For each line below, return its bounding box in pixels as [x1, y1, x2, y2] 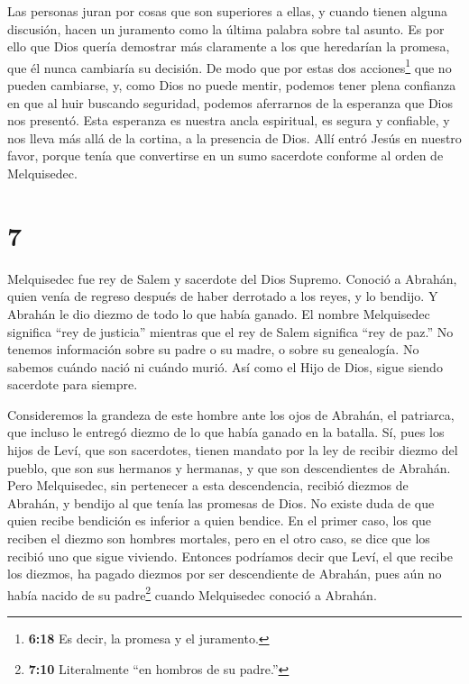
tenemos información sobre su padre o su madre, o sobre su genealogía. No [7, 340, 419, 359]
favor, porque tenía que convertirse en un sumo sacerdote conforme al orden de [7, 146, 444, 165]
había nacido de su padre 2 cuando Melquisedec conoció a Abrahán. [7, 582, 377, 604]
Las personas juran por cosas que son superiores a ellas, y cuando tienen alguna [7, 2, 447, 20]
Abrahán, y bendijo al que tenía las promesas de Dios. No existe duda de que [7, 493, 435, 512]
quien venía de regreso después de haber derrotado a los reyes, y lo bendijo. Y [7, 287, 438, 306]
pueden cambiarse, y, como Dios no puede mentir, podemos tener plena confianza [7, 76, 456, 95]
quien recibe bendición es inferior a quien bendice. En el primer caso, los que [7, 511, 432, 530]
